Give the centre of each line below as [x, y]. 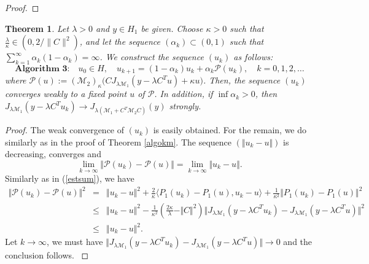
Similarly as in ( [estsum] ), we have [70, 178]
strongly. [185, 106]
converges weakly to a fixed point [66, 94]
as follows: [253, 57]
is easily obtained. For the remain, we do [230, 130]
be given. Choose [172, 28]
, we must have [75, 242]
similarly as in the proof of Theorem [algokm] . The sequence [118, 142]
